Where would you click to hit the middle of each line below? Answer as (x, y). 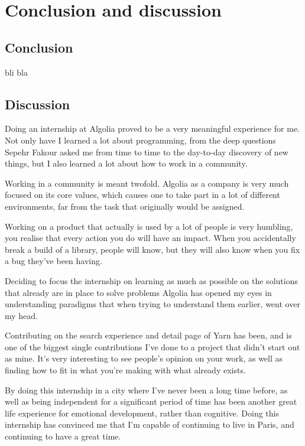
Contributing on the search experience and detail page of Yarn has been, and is (148, 335)
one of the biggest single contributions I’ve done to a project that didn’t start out (152, 346)
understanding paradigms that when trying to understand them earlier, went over (152, 304)
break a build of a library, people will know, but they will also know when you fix (152, 249)
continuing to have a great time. (63, 436)
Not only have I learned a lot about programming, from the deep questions (140, 140)
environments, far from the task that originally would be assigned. (125, 206)
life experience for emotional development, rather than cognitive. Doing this (142, 413)
